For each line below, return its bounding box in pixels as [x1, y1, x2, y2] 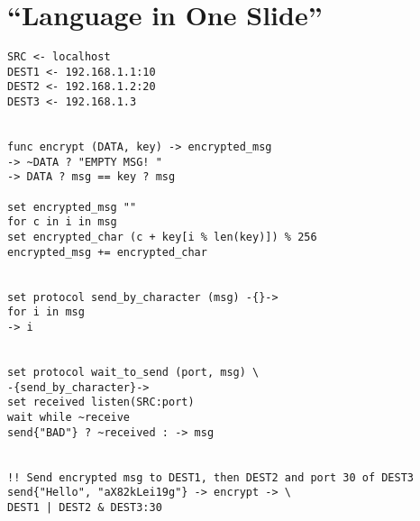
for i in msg [7, 306, 85, 319]
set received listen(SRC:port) [7, 396, 195, 409]
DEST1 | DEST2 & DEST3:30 [7, 500, 162, 514]
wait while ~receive [7, 410, 131, 424]
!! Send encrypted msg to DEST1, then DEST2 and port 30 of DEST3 [7, 471, 415, 484]
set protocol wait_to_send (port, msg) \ [7, 365, 260, 379]
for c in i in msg [7, 215, 117, 229]
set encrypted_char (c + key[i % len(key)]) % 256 [7, 231, 317, 243]
